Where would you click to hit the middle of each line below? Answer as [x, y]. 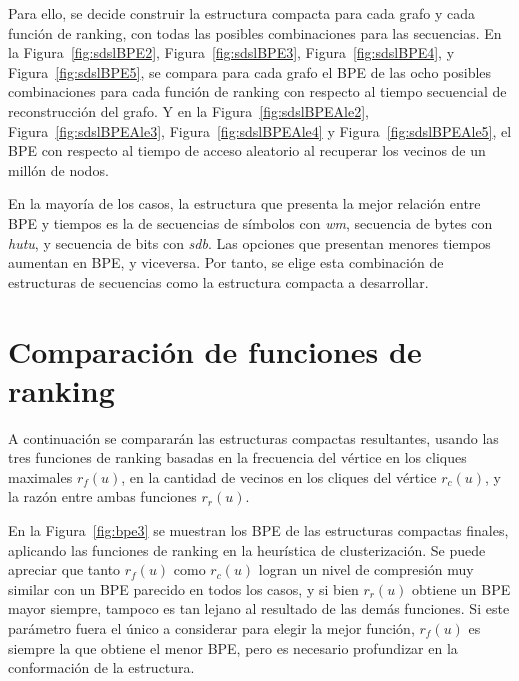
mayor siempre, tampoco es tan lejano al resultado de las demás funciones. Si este [259, 608]
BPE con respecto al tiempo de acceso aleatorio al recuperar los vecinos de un [247, 150]
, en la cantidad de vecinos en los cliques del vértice [279, 476]
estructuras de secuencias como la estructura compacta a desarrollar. [218, 281]
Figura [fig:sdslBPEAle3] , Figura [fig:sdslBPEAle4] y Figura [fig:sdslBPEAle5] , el [260, 130]
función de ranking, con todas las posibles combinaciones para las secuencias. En [255, 32]
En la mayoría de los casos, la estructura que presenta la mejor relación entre [244, 203]
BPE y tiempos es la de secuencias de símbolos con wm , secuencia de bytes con [250, 222]
